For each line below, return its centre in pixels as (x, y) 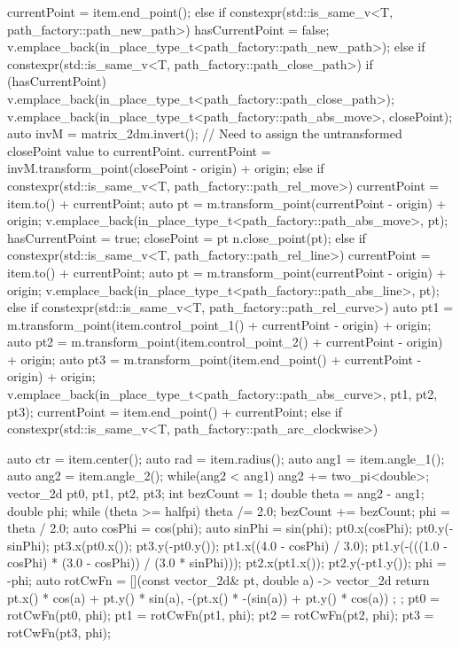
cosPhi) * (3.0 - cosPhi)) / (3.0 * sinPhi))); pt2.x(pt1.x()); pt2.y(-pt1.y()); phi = (227, 562)
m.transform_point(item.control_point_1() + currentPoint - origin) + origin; (219, 324)
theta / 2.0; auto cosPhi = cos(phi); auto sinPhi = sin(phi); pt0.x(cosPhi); (210, 528)
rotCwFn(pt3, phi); (59, 632)
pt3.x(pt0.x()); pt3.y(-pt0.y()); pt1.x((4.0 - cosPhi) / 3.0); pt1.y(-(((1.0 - (250, 545)
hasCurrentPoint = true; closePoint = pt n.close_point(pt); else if (187, 237)
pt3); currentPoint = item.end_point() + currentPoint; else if (175, 411)
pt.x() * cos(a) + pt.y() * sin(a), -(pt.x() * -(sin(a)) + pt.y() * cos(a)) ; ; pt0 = (223, 597)
